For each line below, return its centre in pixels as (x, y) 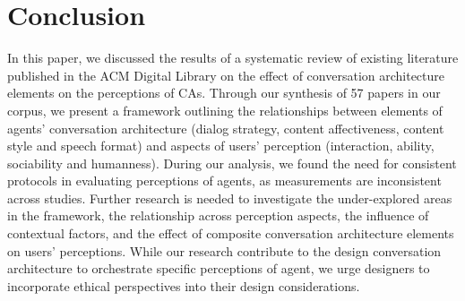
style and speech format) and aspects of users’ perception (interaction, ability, (221, 146)
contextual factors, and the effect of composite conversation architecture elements (231, 233)
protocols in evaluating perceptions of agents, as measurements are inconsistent (224, 181)
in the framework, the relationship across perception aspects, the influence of (218, 215)
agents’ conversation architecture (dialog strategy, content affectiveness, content (226, 128)
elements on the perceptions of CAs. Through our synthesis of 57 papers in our (224, 93)
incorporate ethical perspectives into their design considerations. (184, 285)
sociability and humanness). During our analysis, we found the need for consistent (232, 163)
